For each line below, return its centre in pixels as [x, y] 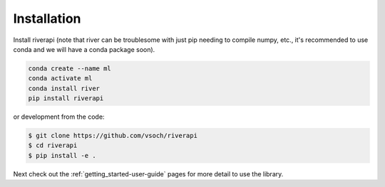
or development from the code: [59, 117]
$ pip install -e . [62, 155]
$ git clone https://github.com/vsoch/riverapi [113, 136]
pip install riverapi [66, 98]
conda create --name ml [70, 68]
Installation [47, 18]
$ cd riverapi [53, 145]
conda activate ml [60, 79]
